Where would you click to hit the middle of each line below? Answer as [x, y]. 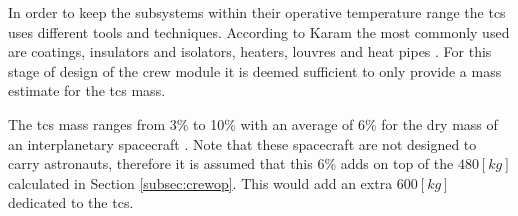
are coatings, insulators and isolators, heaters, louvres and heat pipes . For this [250, 51]
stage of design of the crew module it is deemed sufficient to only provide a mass [255, 70]
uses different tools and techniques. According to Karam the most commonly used [259, 31]
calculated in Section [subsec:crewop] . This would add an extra [200, 182]
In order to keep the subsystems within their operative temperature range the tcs [257, 12]
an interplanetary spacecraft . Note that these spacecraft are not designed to [242, 143]
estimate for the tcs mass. [87, 90]
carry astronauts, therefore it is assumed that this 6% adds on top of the [231, 163]
